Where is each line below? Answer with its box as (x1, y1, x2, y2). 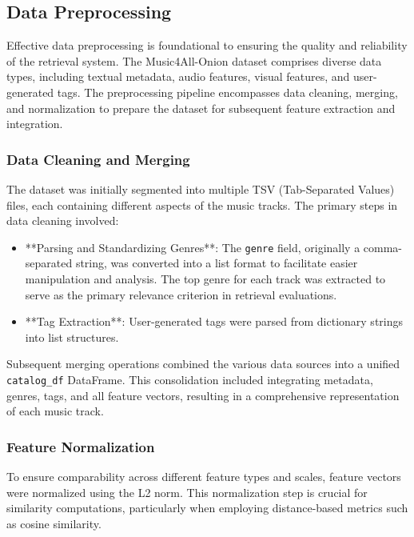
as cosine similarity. (6, 515, 102, 531)
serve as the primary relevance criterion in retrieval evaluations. (25, 286, 337, 303)
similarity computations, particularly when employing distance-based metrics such (6, 499, 408, 516)
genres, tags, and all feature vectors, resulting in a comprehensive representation (6, 387, 400, 403)
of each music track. (6, 403, 104, 419)
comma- (363, 238, 403, 255)
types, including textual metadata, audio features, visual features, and (6, 68, 350, 85)
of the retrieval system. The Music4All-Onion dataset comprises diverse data (6, 52, 382, 69)
